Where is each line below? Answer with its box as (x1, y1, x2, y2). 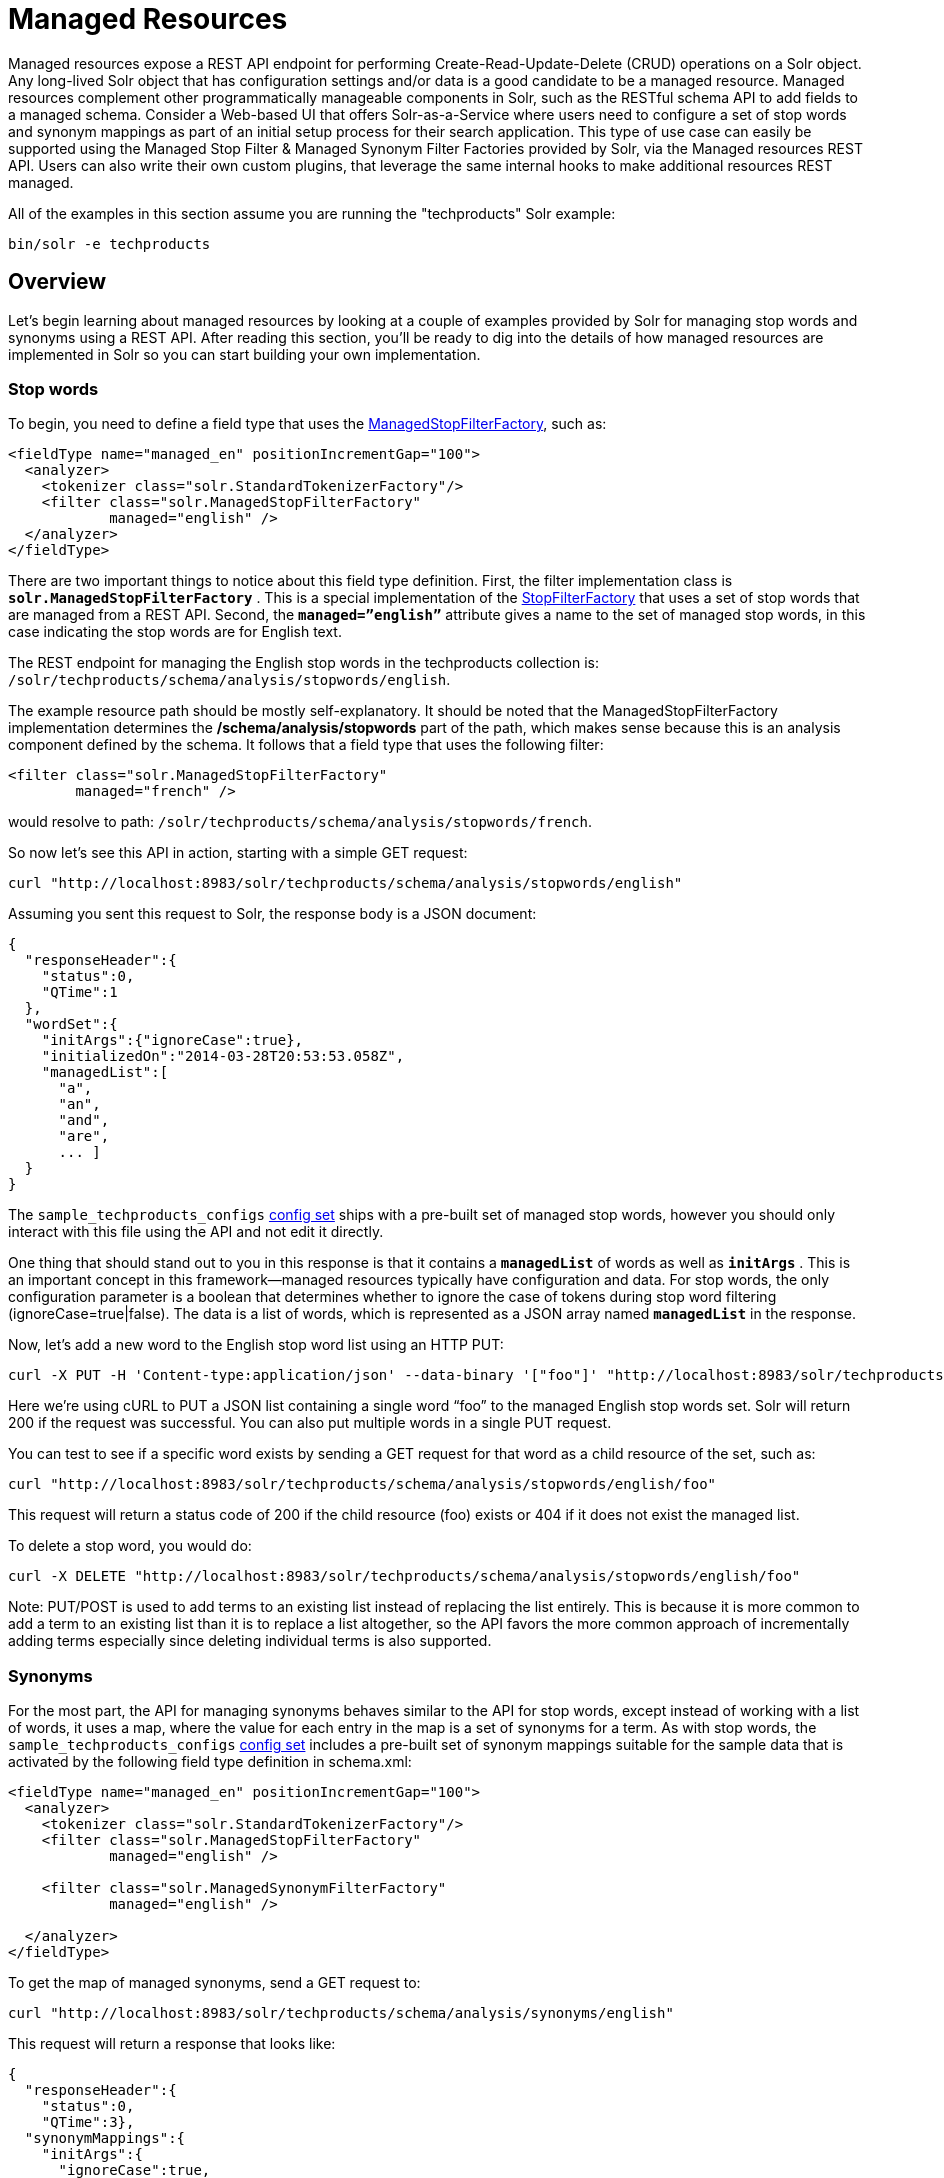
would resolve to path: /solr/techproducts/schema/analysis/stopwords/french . (8, 813, 593, 831)
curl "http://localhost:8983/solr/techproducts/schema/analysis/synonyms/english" (8, 2005, 674, 2022)
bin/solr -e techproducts (8, 235, 211, 252)
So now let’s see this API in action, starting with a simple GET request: (8, 844, 468, 862)
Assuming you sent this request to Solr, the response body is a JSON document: (8, 905, 537, 923)
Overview (8, 269, 107, 295)
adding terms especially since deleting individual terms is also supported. (8, 1632, 492, 1650)
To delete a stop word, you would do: (8, 1537, 252, 1555)
